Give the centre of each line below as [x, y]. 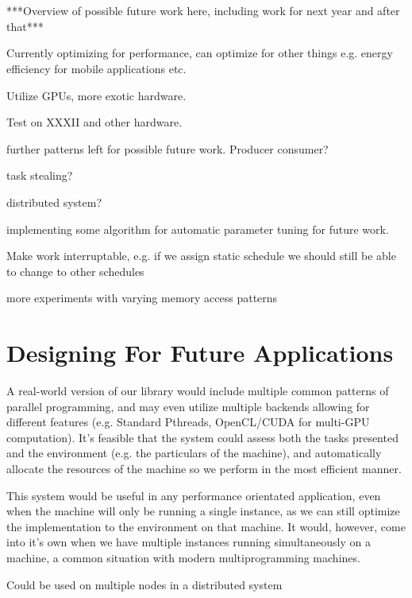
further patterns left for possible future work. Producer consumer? [167, 148]
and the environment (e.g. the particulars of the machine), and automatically [194, 453]
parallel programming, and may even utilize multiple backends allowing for [188, 406]
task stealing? [40, 175]
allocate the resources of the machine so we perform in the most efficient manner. [204, 468]
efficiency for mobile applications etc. [96, 68]
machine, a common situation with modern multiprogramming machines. [183, 557]
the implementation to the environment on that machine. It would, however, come [206, 526]
